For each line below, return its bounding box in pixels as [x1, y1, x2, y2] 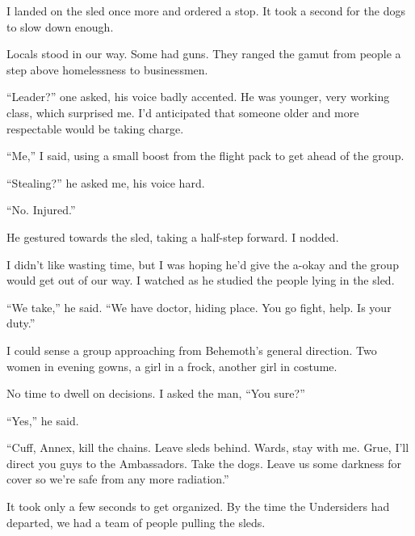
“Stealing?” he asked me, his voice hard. [6, 174, 205, 191]
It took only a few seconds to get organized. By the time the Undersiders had [6, 498, 390, 515]
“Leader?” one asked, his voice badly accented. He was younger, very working [6, 88, 390, 105]
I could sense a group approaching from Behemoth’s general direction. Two [6, 341, 377, 358]
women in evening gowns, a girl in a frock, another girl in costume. [6, 357, 337, 374]
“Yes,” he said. [6, 411, 79, 428]
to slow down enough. [6, 18, 114, 35]
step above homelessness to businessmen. [6, 61, 208, 78]
